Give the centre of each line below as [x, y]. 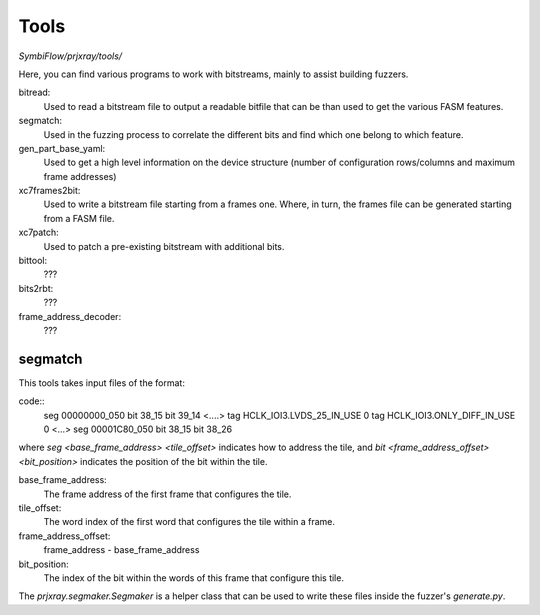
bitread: [34, 92]
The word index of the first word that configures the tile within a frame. [189, 522]
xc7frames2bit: [49, 191]
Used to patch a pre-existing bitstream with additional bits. [164, 246]
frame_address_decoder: [70, 316]
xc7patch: [38, 232]
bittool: [33, 261]
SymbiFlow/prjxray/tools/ [70, 56]
